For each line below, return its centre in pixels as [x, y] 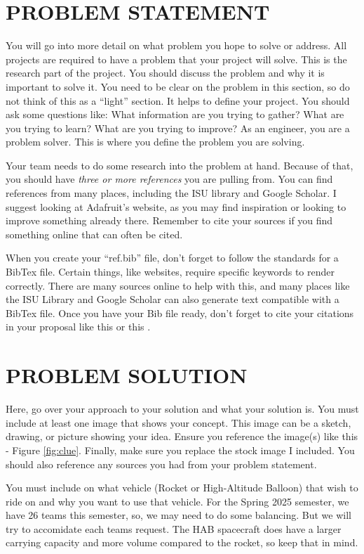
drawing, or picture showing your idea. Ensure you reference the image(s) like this [182, 436]
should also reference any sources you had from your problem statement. [161, 464]
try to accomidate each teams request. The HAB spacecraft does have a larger [174, 528]
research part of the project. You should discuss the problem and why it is [165, 73]
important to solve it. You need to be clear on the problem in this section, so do [178, 86]
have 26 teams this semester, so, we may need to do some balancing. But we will [178, 515]
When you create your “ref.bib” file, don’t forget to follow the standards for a [172, 258]
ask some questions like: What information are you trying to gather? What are [175, 114]
